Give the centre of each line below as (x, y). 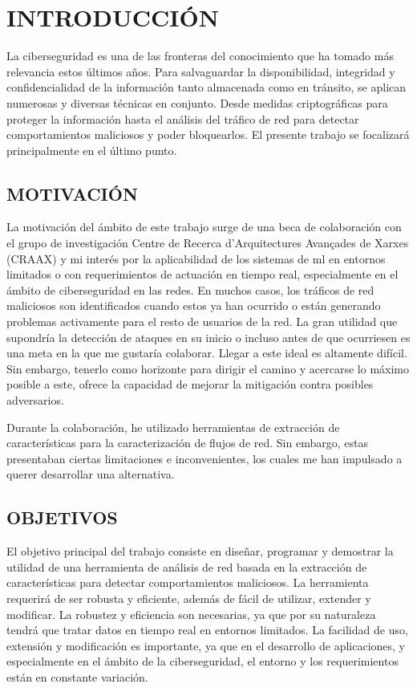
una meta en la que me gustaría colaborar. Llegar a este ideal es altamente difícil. (207, 353)
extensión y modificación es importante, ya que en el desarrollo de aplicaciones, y (206, 645)
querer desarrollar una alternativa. (91, 474)
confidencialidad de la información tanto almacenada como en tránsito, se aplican (206, 87)
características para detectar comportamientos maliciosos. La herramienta (188, 582)
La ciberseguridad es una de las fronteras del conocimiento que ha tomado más (200, 56)
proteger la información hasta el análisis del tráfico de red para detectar (183, 118)
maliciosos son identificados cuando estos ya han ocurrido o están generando (194, 305)
